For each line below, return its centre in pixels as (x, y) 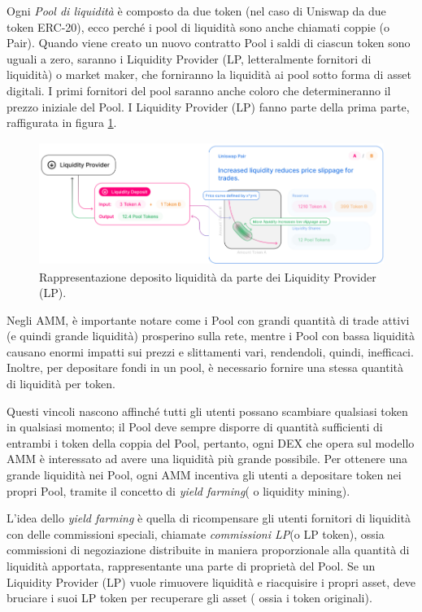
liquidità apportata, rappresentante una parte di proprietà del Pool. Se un (191, 566)
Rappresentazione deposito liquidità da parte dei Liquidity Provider (208, 276)
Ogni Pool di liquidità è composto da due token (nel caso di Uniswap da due (196, 11)
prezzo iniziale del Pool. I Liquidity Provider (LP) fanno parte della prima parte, (208, 106)
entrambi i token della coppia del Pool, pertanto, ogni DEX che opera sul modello (211, 442)
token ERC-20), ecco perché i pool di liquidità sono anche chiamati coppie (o (198, 26)
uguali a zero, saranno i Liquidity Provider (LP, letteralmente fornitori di (189, 58)
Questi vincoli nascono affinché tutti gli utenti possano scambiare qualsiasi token (207, 411)
